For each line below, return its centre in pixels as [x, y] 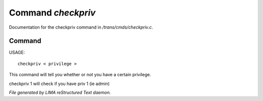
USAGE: [17, 52]
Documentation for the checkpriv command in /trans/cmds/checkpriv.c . [81, 27]
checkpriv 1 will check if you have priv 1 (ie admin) [59, 84]
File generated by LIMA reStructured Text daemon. [60, 93]
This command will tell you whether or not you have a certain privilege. [80, 75]
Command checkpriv [52, 13]
